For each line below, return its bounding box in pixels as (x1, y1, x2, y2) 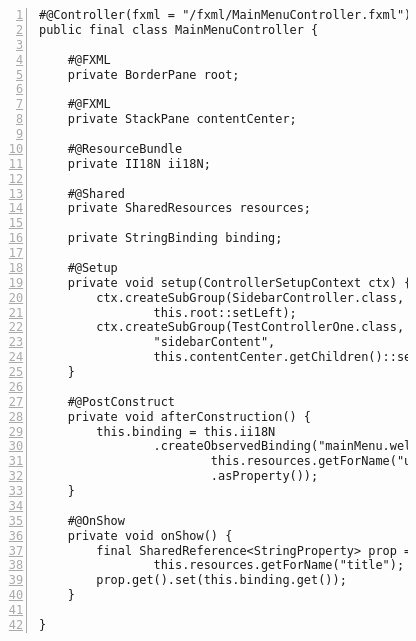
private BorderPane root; (67, 67, 240, 82)
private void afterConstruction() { (67, 409, 312, 424)
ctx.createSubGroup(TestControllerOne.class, (96, 320, 405, 335)
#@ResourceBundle (67, 141, 183, 156)
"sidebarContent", (153, 335, 276, 350)
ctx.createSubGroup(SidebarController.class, (96, 290, 405, 305)
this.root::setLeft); (153, 305, 297, 320)
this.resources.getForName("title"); (153, 558, 405, 573)
